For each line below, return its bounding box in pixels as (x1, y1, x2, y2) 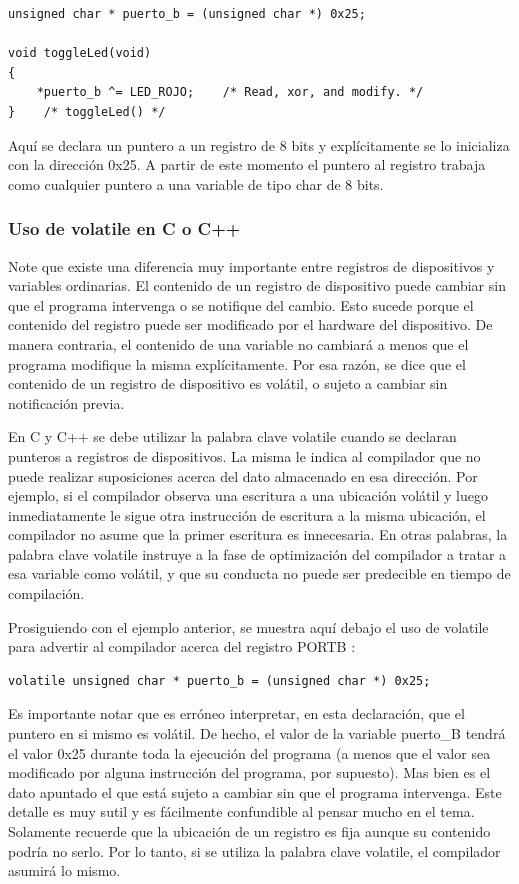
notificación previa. (8, 392, 125, 413)
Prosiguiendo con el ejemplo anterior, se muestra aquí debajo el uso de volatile (8, 616, 489, 637)
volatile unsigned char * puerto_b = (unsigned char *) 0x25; (8, 673, 431, 688)
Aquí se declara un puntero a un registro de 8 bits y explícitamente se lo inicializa (8, 134, 510, 155)
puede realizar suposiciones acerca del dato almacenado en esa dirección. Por (8, 465, 478, 486)
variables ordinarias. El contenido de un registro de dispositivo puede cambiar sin (8, 275, 506, 296)
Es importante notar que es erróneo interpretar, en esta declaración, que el (8, 703, 465, 724)
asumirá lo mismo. (8, 860, 121, 881)
